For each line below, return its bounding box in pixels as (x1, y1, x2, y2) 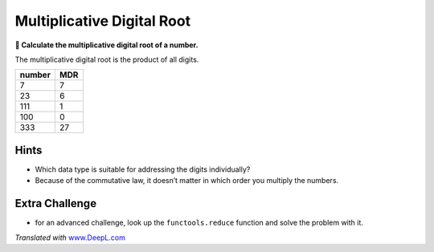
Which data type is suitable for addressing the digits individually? (35, 165, 251, 174)
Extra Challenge (14, 197, 96, 210)
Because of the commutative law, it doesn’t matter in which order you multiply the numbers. (35, 176, 339, 185)
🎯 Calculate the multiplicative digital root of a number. (14, 40, 199, 50)
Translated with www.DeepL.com (14, 233, 126, 242)
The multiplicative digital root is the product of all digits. (14, 55, 199, 64)
